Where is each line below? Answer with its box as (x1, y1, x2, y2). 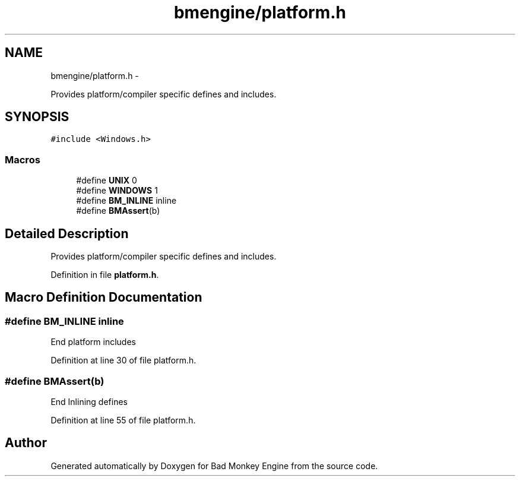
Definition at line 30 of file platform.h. (50, 355, 196, 366)
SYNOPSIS (5, 109, 69, 125)
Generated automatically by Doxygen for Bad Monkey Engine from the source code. (50, 460, 378, 471)
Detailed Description (5, 226, 129, 241)
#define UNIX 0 (76, 175, 137, 186)
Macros (5, 153, 40, 166)
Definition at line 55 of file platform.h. (50, 415, 196, 425)
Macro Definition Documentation (5, 290, 202, 305)
